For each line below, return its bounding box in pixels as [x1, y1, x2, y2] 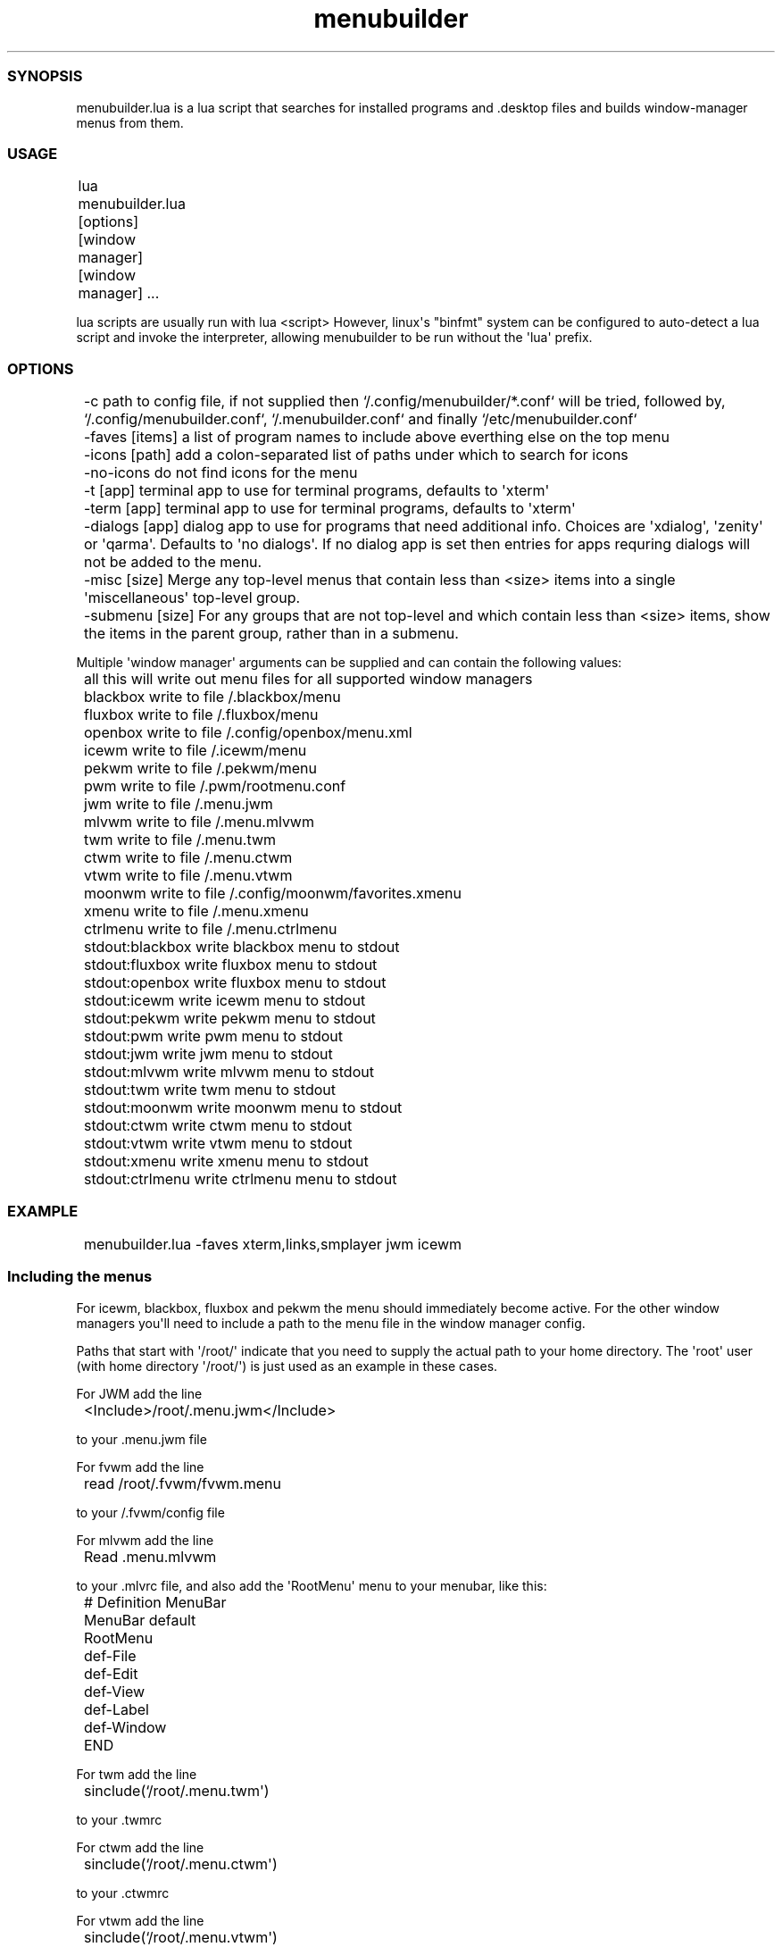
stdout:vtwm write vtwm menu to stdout [84, 1134, 353, 1152]
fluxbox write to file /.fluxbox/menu [84, 706, 319, 723]
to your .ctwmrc [76, 1884, 170, 1901]
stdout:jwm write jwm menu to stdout [84, 1045, 333, 1063]
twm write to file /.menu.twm [84, 831, 276, 848]
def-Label [84, 1700, 149, 1718]
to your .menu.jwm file [76, 1431, 207, 1447]
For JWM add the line [76, 1385, 203, 1401]
